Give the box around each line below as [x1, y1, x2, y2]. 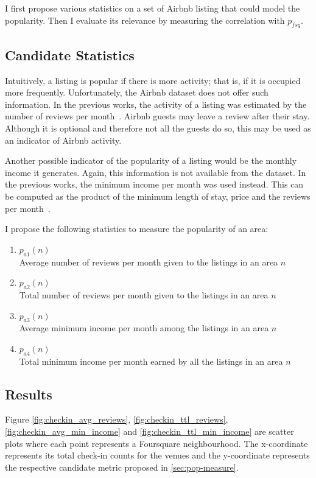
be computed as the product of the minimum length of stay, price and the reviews [5, 189, 311, 202]
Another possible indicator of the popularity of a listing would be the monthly [5, 154, 297, 167]
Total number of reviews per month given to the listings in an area [19, 288, 269, 301]
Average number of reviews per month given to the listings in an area [19, 255, 278, 268]
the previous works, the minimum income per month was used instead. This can [5, 178, 304, 191]
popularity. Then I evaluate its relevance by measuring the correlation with [5, 13, 285, 26]
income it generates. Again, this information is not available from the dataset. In [5, 166, 306, 178]
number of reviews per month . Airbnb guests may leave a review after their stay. [5, 110, 310, 122]
